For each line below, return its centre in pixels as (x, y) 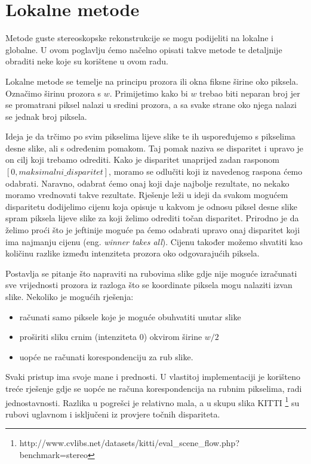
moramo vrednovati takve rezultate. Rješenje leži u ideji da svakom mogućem (147, 195)
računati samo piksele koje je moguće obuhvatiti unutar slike (130, 316)
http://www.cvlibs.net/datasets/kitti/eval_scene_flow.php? (130, 443)
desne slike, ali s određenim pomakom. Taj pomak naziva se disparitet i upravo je (155, 148)
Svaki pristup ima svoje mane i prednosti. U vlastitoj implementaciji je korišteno (153, 377)
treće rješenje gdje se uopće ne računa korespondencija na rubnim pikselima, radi (154, 388)
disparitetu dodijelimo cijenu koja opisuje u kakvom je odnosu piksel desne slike (151, 206)
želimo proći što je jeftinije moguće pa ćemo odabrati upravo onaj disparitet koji (153, 230)
